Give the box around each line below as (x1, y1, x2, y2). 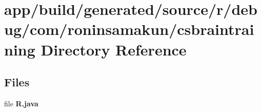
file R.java (4, 98, 38, 108)
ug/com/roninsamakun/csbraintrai (4, 18, 254, 40)
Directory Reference (41, 39, 187, 60)
